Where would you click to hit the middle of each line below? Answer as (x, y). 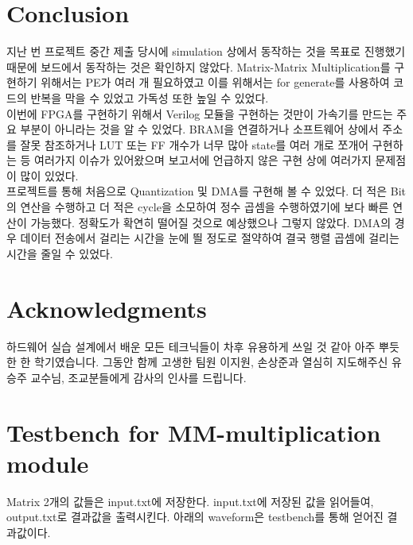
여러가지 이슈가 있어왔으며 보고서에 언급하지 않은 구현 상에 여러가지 (203, 160)
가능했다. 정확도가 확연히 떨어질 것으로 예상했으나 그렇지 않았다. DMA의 (211, 222)
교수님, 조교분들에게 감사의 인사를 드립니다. (138, 377)
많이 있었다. (49, 175)
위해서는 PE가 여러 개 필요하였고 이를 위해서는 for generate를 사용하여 (215, 82)
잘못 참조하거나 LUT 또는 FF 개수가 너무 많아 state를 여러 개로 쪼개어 (195, 144)
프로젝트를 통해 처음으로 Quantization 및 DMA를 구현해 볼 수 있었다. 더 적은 (197, 191)
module (48, 463)
